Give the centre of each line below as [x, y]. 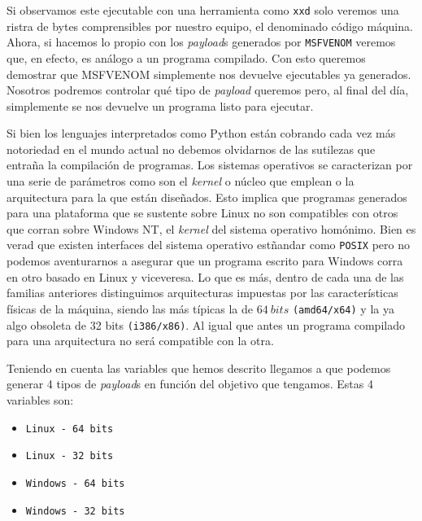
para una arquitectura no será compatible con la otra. [140, 341]
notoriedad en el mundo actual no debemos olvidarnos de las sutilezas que [191, 149]
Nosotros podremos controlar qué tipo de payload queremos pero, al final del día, [208, 90]
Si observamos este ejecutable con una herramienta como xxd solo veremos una [203, 10]
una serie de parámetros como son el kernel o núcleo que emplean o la [181, 181]
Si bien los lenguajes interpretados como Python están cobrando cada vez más [201, 133]
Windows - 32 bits [75, 511]
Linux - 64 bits [70, 429]
